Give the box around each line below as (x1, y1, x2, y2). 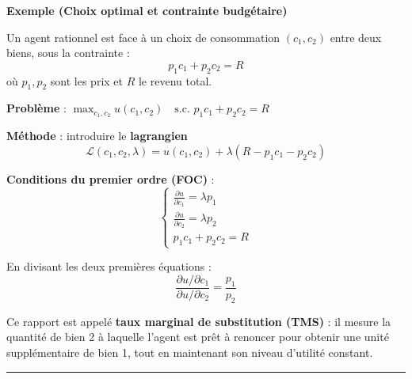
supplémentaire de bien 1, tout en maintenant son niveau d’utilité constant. (6, 343, 373, 360)
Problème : (6, 100, 67, 116)
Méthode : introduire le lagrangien (6, 127, 188, 144)
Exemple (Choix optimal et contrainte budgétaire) (6, 2, 288, 18)
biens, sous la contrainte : (6, 44, 130, 61)
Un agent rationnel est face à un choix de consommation (6, 28, 280, 45)
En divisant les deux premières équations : (6, 258, 212, 275)
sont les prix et (50, 72, 123, 89)
